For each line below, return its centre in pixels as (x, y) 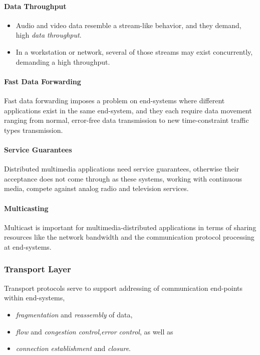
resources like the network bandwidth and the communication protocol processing (129, 237)
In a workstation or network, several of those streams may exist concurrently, (134, 51)
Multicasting (26, 208)
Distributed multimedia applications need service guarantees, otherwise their (121, 169)
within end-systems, (35, 298)
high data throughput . (49, 35)
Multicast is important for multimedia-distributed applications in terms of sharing (130, 227)
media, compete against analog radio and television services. (96, 188)
